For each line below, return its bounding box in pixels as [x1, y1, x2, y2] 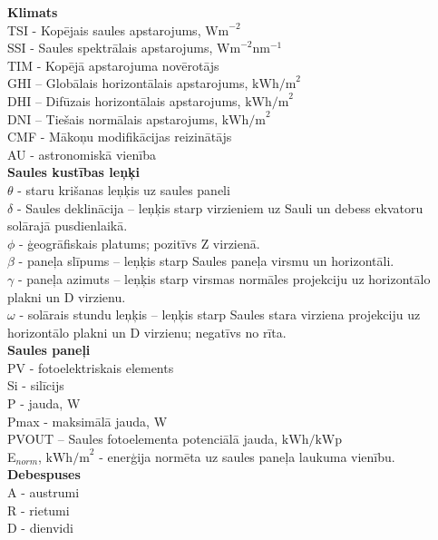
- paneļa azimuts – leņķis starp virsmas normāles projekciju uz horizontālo [17, 269, 431, 288]
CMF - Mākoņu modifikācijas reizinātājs [7, 127, 232, 146]
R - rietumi [7, 500, 70, 519]
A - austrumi [7, 483, 80, 502]
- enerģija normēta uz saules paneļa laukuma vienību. [99, 447, 395, 466]
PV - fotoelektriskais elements [7, 358, 174, 377]
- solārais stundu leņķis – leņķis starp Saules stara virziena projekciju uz [19, 305, 421, 324]
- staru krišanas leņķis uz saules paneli [17, 180, 230, 199]
